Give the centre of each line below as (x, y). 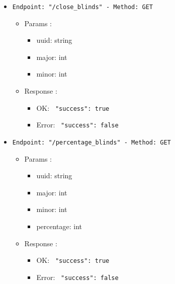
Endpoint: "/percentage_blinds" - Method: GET (92, 142)
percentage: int (59, 226)
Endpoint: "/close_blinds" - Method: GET (82, 7)
